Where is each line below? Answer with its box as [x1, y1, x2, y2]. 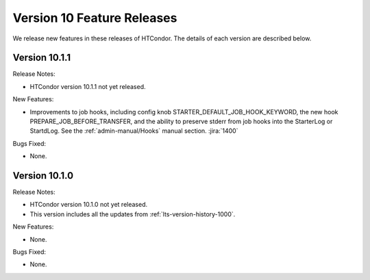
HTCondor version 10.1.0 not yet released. [29, 201, 148, 209]
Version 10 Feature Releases [12, 10, 177, 25]
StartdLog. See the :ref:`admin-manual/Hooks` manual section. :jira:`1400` [29, 127, 238, 135]
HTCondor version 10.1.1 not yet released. [29, 82, 147, 90]
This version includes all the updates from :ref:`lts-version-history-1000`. [29, 209, 236, 218]
